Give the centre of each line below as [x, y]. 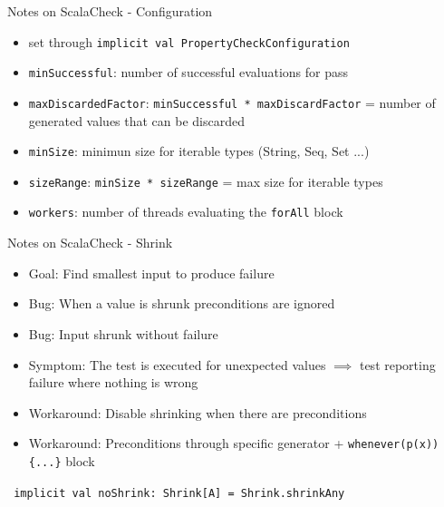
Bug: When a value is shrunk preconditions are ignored [182, 303]
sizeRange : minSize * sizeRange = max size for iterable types [206, 181]
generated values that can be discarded [137, 120]
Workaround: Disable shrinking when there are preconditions [198, 412]
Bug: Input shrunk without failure [123, 333]
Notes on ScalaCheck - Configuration [110, 11]
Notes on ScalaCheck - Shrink [90, 243]
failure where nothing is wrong [113, 382]
